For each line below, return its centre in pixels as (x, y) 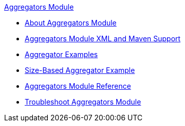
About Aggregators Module (71, 23)
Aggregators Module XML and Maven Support (103, 39)
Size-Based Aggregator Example (80, 70)
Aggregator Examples (61, 54)
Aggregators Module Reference (78, 86)
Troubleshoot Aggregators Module (83, 102)
